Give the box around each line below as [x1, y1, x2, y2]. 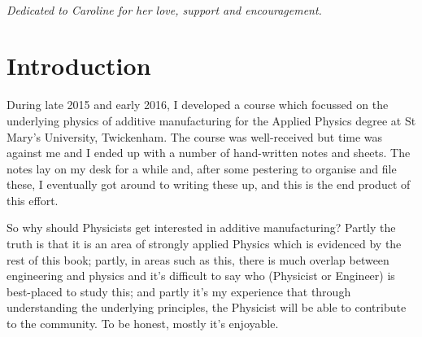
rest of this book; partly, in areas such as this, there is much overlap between [7, 251, 389, 268]
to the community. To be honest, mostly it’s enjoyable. [7, 315, 279, 332]
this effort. [7, 191, 59, 208]
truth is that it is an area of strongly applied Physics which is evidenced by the [7, 235, 402, 252]
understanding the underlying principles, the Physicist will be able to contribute [7, 299, 407, 316]
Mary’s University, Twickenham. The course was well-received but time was [7, 128, 383, 145]
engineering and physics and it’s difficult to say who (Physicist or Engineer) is [7, 267, 395, 284]
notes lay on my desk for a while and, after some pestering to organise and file [7, 160, 397, 177]
